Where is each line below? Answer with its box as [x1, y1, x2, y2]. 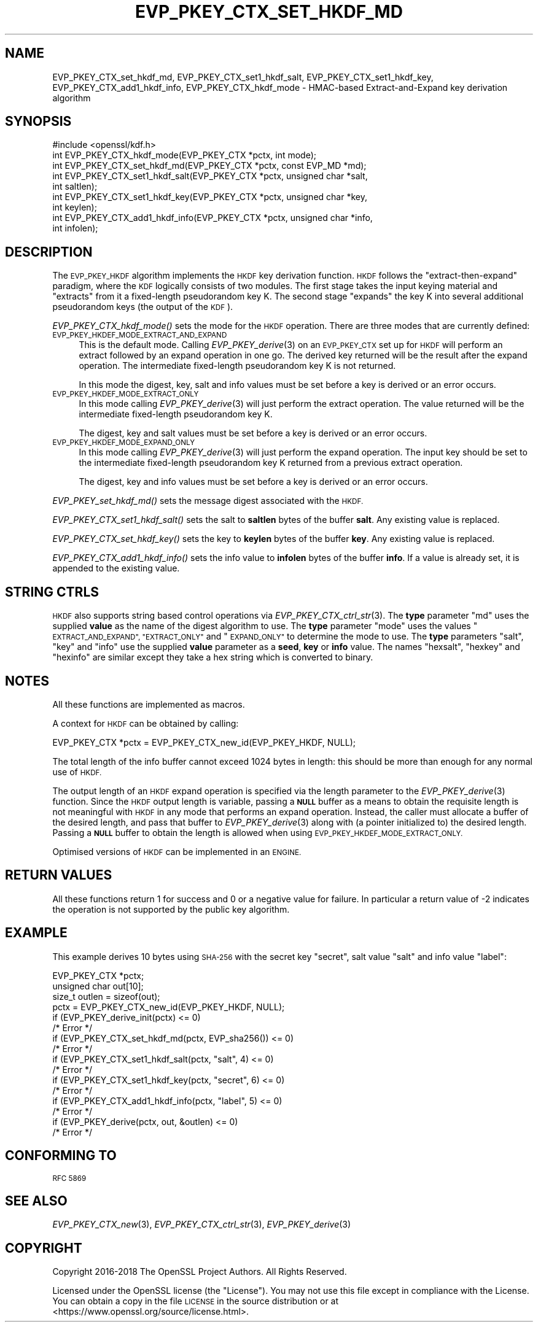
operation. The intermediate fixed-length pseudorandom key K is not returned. [79, 360, 396, 371]
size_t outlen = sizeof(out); [52, 991, 160, 1002]
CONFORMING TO [5, 1148, 117, 1164]
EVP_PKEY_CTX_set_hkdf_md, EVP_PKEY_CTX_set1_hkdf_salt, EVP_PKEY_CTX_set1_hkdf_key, [52, 71, 434, 82]
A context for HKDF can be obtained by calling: [52, 718, 239, 729]
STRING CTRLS [5, 584, 99, 600]
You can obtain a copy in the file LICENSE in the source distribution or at [52, 1296, 339, 1307]
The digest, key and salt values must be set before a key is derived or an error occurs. [79, 428, 427, 439]
